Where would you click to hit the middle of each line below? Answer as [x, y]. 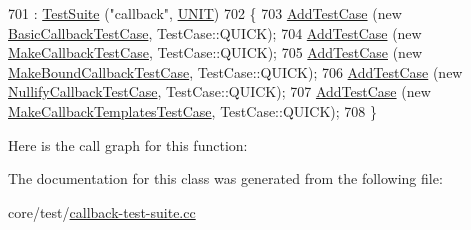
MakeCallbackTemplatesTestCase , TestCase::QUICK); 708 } [193, 110]
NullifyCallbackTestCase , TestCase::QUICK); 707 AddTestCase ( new [219, 91]
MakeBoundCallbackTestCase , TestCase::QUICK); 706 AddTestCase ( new [235, 71]
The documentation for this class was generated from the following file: [225, 178]
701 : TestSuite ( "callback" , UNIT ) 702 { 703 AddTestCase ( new [205, 13]
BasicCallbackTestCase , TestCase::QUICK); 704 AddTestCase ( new [215, 32]
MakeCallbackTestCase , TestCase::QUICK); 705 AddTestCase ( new [215, 52]
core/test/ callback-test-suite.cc [102, 211]
